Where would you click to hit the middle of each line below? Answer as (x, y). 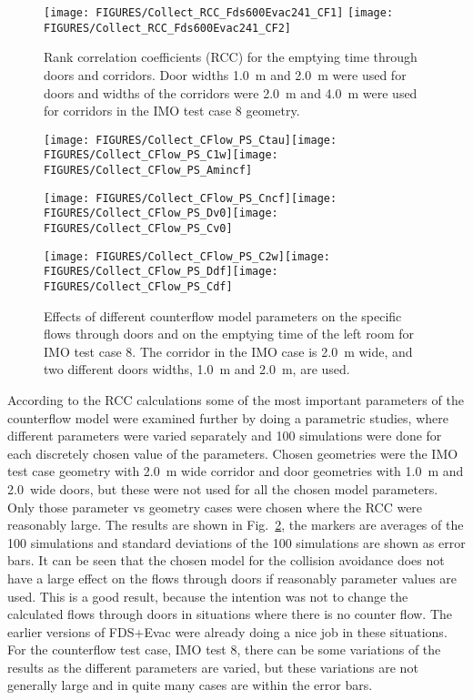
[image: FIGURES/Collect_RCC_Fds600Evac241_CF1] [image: (219, 13)
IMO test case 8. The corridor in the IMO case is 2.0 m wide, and (228, 351)
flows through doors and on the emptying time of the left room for (229, 334)
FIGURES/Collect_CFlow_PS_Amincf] (148, 170)
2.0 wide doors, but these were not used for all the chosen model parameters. (223, 488)
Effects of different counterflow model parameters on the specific (223, 315)
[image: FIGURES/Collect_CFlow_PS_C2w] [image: (187, 256)
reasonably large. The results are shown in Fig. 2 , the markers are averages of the (236, 525)
